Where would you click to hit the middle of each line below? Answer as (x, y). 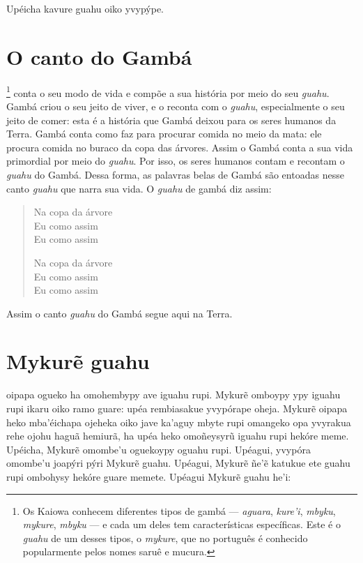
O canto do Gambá (99, 56)
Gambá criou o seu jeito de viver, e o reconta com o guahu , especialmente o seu (176, 106)
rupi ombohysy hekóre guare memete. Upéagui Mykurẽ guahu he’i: (149, 476)
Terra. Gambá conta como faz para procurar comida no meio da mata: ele (164, 134)
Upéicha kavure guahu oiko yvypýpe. (85, 8)
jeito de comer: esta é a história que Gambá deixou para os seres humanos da (171, 120)
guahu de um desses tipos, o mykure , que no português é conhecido (165, 538)
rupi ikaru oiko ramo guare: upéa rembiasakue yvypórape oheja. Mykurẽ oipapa (177, 408)
